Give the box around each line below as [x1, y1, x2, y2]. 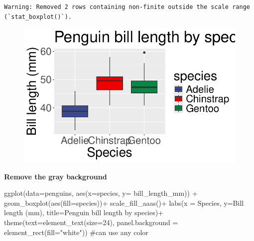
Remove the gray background [4, 171, 107, 181]
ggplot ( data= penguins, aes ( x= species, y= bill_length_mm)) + [4, 188, 198, 198]
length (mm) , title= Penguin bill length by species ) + [4, 207, 164, 218]
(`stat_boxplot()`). [4, 13, 72, 20]
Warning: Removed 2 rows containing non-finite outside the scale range [4, 3, 250, 10]
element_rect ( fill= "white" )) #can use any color [4, 227, 148, 237]
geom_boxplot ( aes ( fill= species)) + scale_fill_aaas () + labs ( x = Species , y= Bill [4, 197, 244, 208]
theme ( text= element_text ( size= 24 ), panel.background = [4, 217, 178, 227]
